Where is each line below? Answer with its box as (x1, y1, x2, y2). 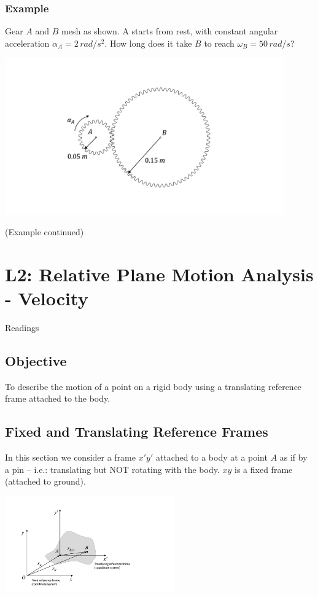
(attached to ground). (5, 475, 86, 488)
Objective (5, 351, 67, 370)
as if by (279, 451, 308, 464)
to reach (204, 36, 235, 49)
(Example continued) (5, 225, 84, 238)
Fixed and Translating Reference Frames (5, 422, 268, 441)
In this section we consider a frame (5, 451, 136, 464)
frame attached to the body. (5, 392, 111, 405)
